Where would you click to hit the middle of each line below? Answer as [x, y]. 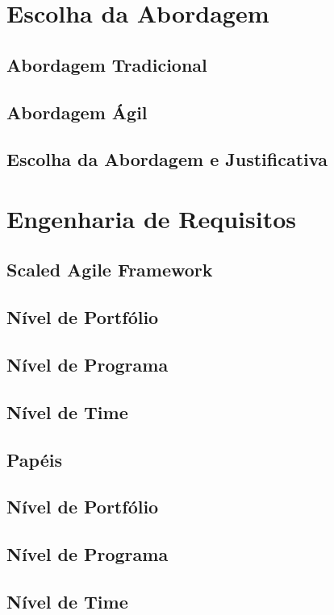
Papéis [34, 459]
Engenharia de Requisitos [152, 218]
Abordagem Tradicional [107, 64]
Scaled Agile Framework [110, 270]
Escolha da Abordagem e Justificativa [167, 159]
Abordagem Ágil [77, 112]
